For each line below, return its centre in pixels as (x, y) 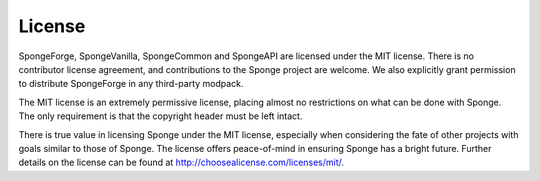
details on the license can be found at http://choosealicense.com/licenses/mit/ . (181, 162)
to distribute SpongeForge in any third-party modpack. (131, 84)
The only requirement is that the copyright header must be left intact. (160, 116)
